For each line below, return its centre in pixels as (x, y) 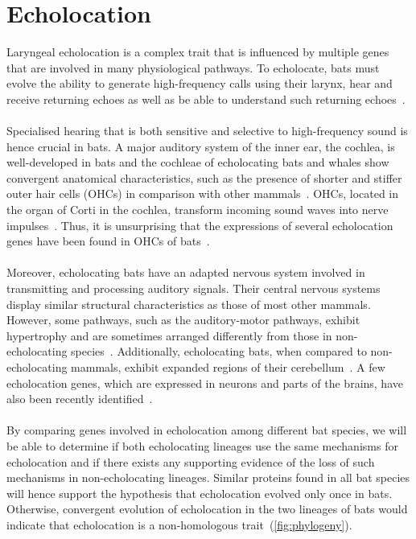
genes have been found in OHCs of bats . (108, 241)
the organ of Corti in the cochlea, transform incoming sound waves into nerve (198, 210)
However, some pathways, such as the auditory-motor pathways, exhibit (183, 320)
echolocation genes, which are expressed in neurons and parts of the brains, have (205, 383)
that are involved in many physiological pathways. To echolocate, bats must (193, 67)
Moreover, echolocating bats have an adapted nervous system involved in (186, 272)
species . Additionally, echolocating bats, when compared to (219, 351)
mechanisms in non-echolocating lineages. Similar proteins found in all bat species (208, 477)
